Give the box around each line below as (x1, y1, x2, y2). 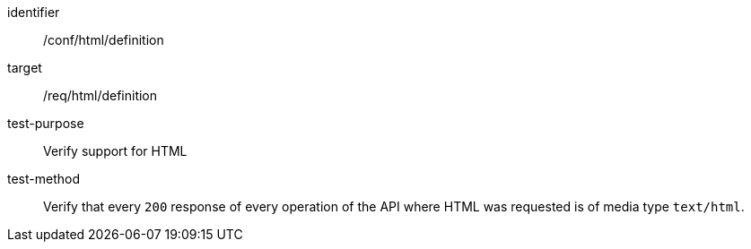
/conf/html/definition (43, 32, 164, 47)
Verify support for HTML (43, 143, 188, 159)
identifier (7, 4, 60, 20)
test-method (7, 171, 80, 186)
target (7, 60, 42, 75)
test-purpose (7, 116, 84, 131)
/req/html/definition (43, 88, 158, 103)
